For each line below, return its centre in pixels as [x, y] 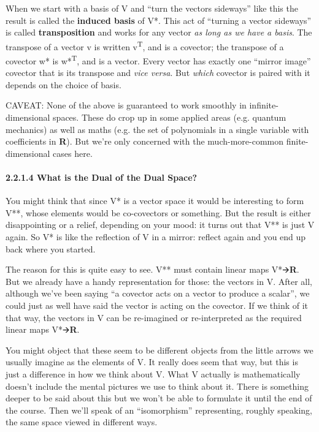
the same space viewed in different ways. [82, 422]
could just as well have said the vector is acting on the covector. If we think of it [157, 305]
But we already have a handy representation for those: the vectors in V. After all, [159, 281]
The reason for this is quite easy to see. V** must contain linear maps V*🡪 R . [152, 269]
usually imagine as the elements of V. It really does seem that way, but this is [152, 362]
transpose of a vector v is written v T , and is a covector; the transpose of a [145, 45]
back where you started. [51, 248]
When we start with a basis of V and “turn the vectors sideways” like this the [152, 8]
